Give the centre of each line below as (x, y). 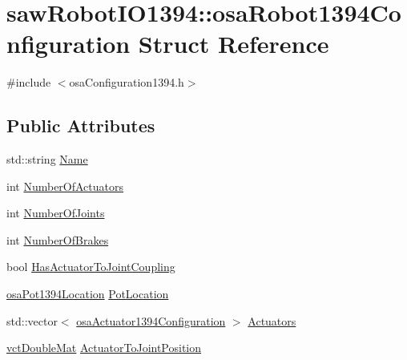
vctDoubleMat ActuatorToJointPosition (104, 348)
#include (29, 82)
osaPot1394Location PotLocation (88, 294)
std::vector (32, 320)
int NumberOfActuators (65, 186)
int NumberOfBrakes (58, 239)
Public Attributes (81, 125)
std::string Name (47, 159)
